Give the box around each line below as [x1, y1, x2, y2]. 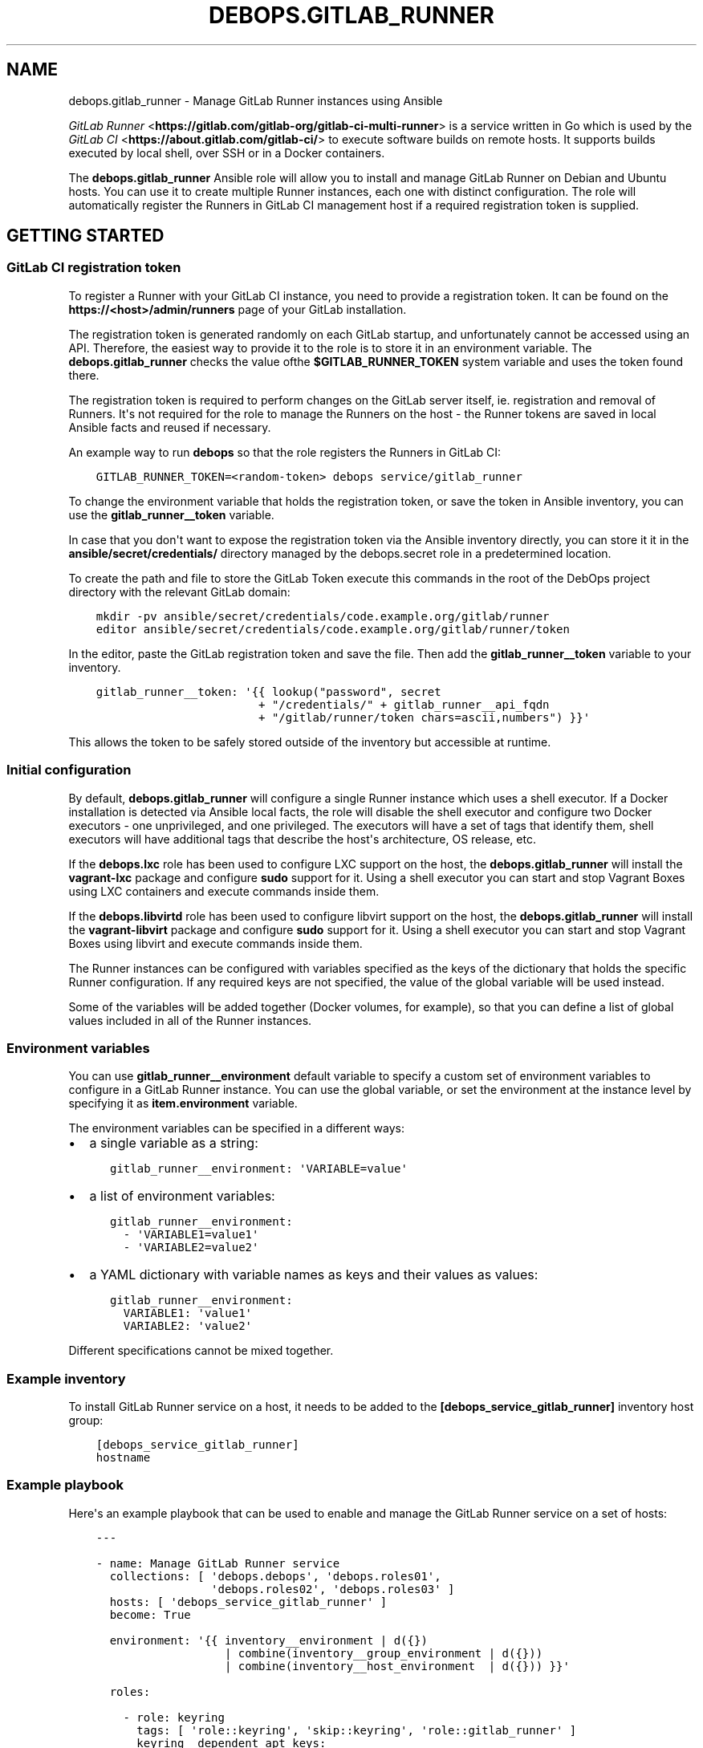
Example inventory [6, 1370, 126, 1387]
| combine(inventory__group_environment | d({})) [224, 1646, 543, 1660]
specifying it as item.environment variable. [68, 1096, 298, 1111]
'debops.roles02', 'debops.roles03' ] [211, 1582, 455, 1596]
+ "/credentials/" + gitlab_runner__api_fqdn [258, 697, 550, 711]
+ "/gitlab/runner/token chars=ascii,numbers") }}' [258, 710, 591, 724]
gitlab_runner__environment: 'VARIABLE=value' [110, 1162, 408, 1176]
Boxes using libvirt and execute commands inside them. [68, 936, 363, 950]
